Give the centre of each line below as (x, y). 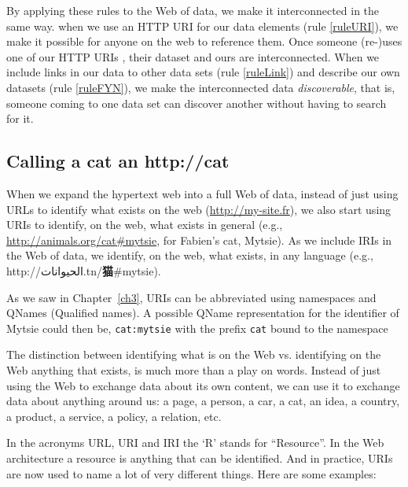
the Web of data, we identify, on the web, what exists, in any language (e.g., (190, 255)
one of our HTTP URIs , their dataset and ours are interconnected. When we (193, 56)
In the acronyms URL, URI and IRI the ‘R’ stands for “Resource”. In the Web (195, 443)
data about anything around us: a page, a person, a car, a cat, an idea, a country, (203, 401)
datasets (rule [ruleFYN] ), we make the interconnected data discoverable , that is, (201, 87)
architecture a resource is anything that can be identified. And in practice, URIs (200, 457)
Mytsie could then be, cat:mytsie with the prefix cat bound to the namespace (197, 328)
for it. (20, 118)
